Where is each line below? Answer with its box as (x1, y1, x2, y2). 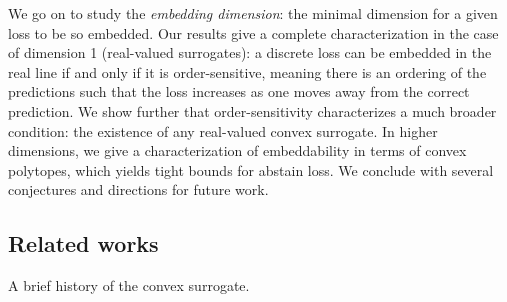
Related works (8, 228, 159, 259)
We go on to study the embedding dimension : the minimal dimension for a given (8, 3, 498, 23)
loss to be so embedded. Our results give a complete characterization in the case (8, 22, 499, 43)
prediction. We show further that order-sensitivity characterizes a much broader (8, 100, 497, 121)
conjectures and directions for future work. (8, 179, 269, 200)
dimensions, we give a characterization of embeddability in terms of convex (8, 140, 467, 161)
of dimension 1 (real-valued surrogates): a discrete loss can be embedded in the (8, 42, 492, 63)
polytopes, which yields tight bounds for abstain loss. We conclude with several (8, 159, 494, 180)
